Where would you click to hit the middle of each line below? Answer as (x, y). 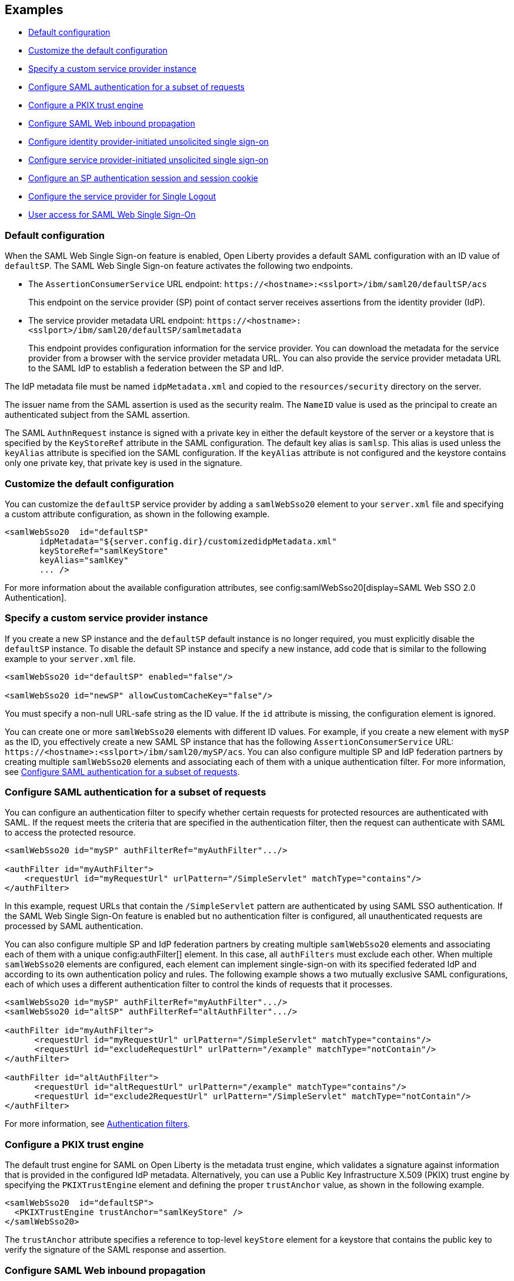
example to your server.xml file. (70, 658)
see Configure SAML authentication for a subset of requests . (122, 771)
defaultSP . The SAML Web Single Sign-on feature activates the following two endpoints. (179, 266)
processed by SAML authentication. (74, 926)
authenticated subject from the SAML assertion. (97, 415)
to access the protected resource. (70, 833)
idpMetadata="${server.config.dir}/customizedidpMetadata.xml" (188, 541)
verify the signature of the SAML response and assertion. (116, 1250)
